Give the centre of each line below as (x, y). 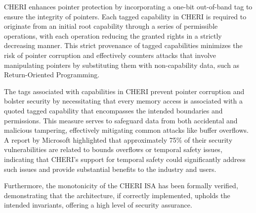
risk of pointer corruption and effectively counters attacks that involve (110, 55)
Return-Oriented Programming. (52, 75)
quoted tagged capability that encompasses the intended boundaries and (113, 110)
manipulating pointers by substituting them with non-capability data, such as (122, 65)
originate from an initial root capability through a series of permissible (111, 26)
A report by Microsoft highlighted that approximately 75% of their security (118, 139)
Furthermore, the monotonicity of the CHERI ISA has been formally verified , (121, 186)
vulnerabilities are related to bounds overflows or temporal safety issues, (113, 149)
